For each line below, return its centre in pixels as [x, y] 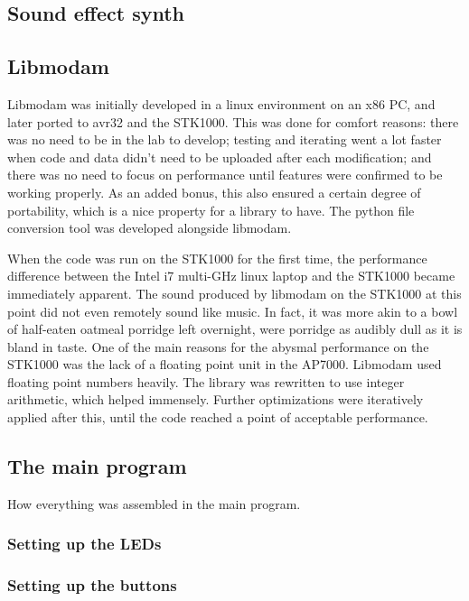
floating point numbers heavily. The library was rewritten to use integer [206, 381]
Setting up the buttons [92, 585]
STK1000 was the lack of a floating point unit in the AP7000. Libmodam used [225, 364]
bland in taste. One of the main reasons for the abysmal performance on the [218, 346]
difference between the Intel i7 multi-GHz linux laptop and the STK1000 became [231, 276]
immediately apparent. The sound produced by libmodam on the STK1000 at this [234, 293]
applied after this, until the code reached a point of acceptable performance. [218, 417]
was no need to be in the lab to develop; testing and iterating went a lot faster [225, 139]
